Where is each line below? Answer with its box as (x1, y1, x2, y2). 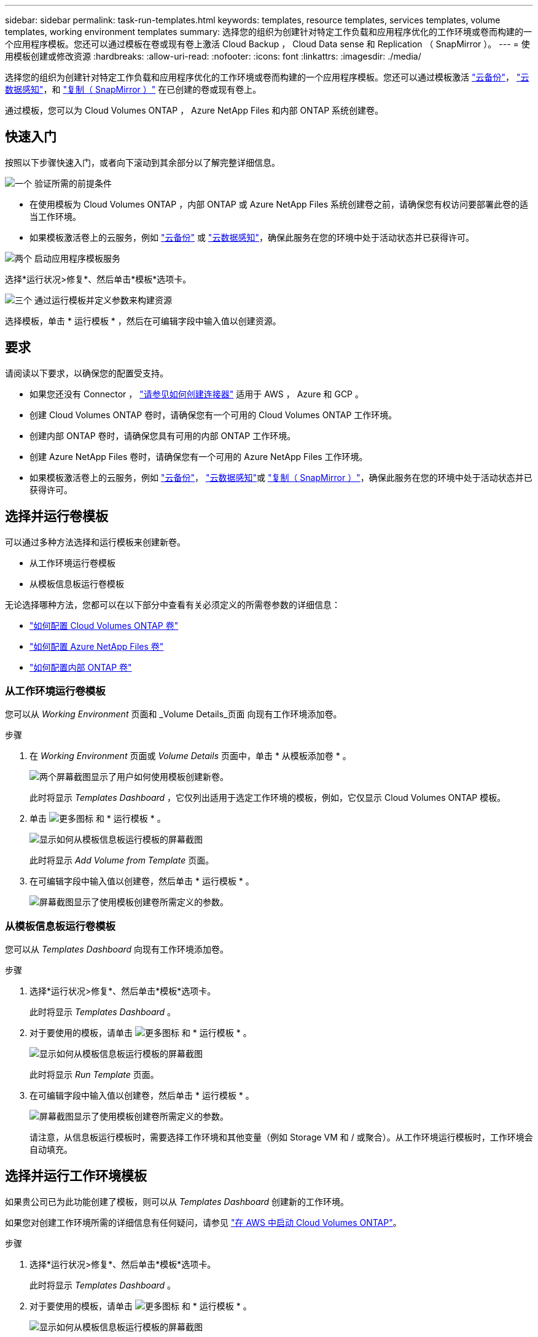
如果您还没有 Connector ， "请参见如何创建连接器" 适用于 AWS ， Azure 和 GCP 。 (29, 388, 364, 399)
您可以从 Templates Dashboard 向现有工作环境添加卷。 (5, 944, 229, 955)
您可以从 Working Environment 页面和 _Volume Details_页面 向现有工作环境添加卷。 (5, 709, 342, 720)
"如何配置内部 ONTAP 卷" (29, 661, 132, 672)
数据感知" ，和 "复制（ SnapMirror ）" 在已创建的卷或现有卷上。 (5, 84, 262, 95)
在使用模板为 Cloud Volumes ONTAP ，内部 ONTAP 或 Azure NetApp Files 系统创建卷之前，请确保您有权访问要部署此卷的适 (29, 198, 529, 209)
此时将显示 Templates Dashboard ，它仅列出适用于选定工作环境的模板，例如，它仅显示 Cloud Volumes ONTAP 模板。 (29, 792, 506, 803)
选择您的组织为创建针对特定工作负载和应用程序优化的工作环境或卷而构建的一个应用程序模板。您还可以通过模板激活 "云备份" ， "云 (5, 72, 529, 82)
